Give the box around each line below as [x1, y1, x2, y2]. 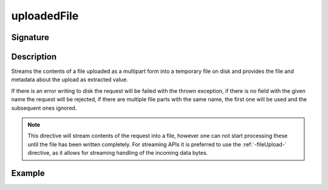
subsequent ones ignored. [11, 104, 77, 112]
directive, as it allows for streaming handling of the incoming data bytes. [27, 149, 208, 157]
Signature [11, 32, 50, 42]
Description [11, 52, 57, 62]
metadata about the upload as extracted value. [11, 76, 128, 83]
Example [11, 168, 45, 178]
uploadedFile [11, 9, 79, 22]
